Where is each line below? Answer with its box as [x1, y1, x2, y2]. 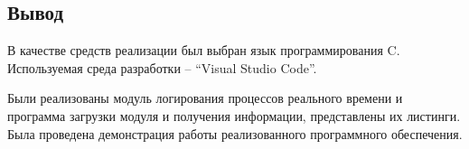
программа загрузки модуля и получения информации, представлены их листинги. [7, 106, 461, 125]
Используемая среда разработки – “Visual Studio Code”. [7, 58, 317, 77]
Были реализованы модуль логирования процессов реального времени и [7, 88, 403, 107]
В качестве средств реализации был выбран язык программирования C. [7, 41, 400, 60]
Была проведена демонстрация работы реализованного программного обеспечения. [7, 124, 463, 143]
